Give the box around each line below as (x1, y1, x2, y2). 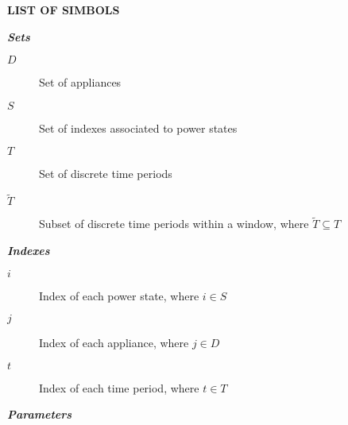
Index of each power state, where (39, 287, 199, 303)
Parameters (7, 406, 72, 423)
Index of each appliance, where (39, 334, 189, 351)
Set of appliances (39, 74, 122, 91)
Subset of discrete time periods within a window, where (39, 215, 309, 232)
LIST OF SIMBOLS (7, 2, 120, 17)
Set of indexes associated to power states (39, 119, 238, 136)
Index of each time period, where (39, 379, 199, 396)
